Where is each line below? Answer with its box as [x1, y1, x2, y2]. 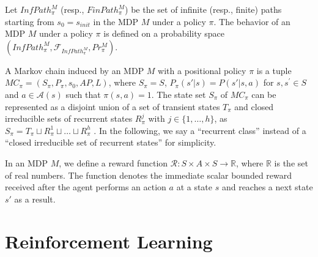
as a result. [14, 192, 56, 205]
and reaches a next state [221, 181, 313, 193]
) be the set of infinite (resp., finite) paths [125, 3, 282, 15]
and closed [234, 100, 274, 113]
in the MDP [93, 15, 139, 28]
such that [65, 88, 101, 100]
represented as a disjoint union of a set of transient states [5, 100, 220, 113]
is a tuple [256, 64, 292, 76]
